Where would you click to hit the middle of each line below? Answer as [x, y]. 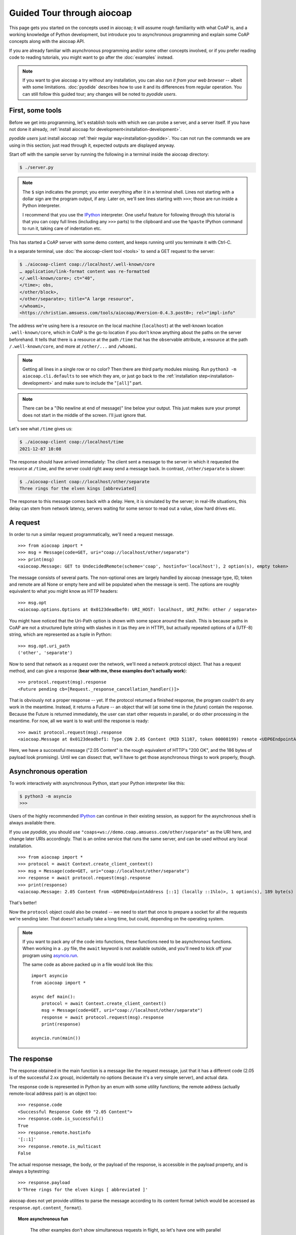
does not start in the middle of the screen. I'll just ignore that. [84, 415]
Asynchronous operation [48, 771]
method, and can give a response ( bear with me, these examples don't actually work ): [98, 671]
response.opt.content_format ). [46, 1207]
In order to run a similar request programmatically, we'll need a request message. [92, 534]
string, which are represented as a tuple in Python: [60, 634]
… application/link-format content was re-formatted [85, 271]
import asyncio [50, 976]
